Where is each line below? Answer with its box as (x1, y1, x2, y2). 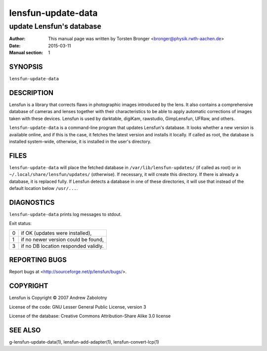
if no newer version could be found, (21, 236, 104, 243)
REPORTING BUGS (9, 256, 67, 264)
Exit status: (9, 221, 32, 227)
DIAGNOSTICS (9, 198, 55, 207)
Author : (9, 36, 26, 42)
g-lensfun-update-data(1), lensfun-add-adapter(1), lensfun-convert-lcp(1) (9, 339, 159, 345)
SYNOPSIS (9, 62, 43, 71)
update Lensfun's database (9, 22, 101, 31)
